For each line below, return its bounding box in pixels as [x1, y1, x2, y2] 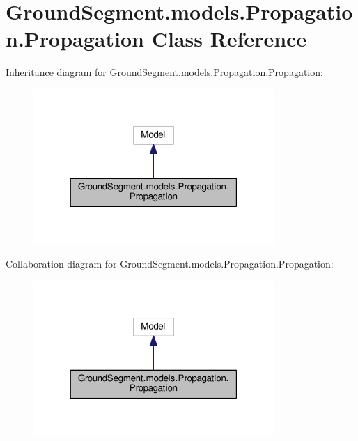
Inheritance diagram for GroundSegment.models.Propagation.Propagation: [6, 65, 323, 79]
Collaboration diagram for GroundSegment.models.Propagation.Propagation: [6, 256, 334, 271]
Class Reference [151, 24, 307, 53]
